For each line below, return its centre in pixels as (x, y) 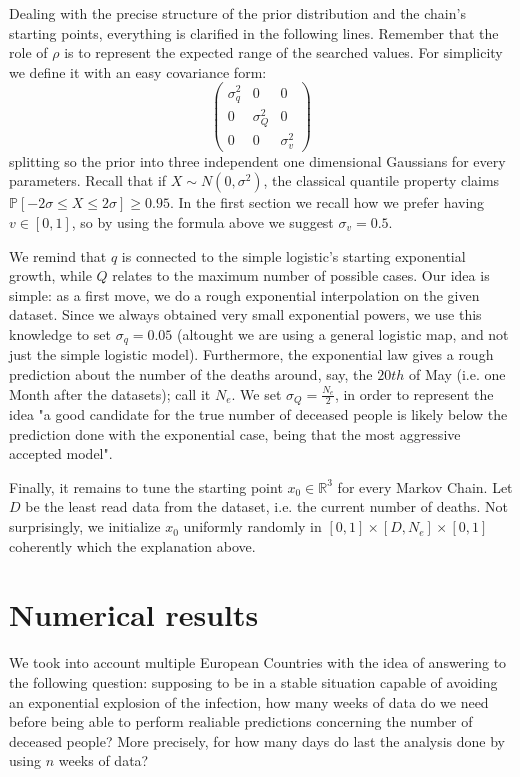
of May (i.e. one (457, 374)
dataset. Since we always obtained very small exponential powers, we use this (245, 314)
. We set (256, 393)
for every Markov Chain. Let (425, 486)
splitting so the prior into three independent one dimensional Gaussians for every (257, 160)
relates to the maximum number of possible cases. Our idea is (301, 275)
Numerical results (134, 614)
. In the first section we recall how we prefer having (327, 202)
